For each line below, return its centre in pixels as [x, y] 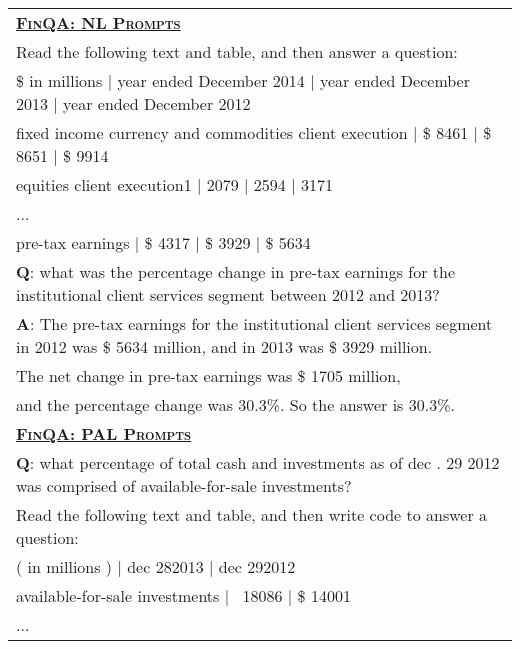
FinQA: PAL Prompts [104, 433]
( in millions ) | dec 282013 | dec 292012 [156, 566]
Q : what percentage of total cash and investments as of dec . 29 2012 [258, 462]
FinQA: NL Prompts [98, 22]
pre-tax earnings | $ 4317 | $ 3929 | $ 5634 [163, 242]
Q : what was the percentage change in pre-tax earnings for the [236, 271]
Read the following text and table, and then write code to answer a [252, 514]
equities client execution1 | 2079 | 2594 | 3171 [174, 184]
